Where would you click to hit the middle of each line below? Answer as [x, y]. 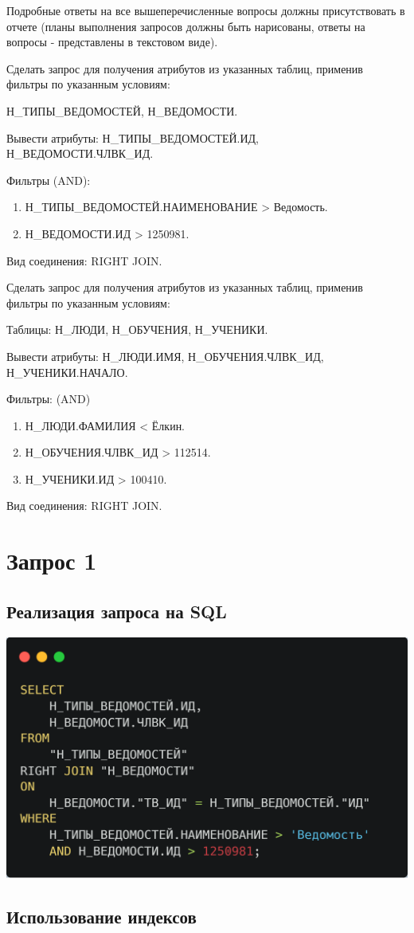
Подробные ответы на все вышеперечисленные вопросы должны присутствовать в [206, 10]
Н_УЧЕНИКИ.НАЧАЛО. [67, 372]
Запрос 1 [52, 561]
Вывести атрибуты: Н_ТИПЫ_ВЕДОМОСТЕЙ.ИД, [133, 137]
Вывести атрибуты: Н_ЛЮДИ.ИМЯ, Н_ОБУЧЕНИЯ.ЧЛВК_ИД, [165, 356]
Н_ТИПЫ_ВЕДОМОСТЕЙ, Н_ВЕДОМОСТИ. [122, 110]
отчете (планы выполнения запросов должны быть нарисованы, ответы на [186, 26]
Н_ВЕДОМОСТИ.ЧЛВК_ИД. [80, 153]
